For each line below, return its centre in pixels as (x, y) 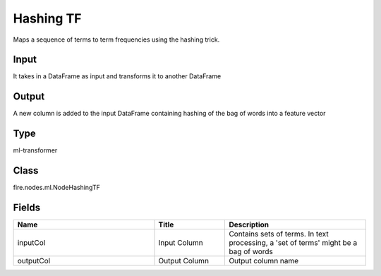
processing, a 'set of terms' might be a (293, 243)
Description (249, 224)
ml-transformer (35, 150)
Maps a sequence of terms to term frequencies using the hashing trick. (116, 40)
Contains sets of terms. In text (279, 234)
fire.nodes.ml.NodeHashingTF (56, 188)
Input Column (181, 243)
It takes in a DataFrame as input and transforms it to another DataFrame (117, 76)
